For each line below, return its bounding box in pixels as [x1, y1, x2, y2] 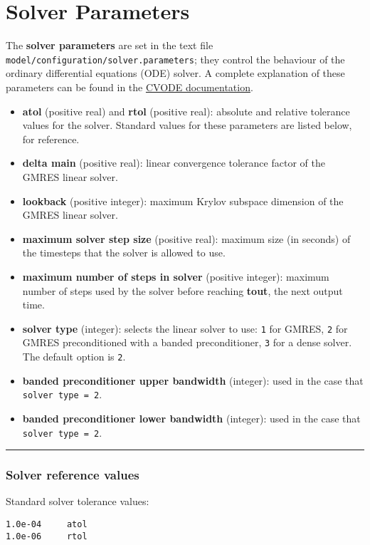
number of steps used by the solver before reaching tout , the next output [22, 283, 343, 298]
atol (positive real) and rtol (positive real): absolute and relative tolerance [22, 103, 350, 118]
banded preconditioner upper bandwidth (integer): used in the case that [22, 373, 364, 388]
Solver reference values [6, 466, 139, 484]
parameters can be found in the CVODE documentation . [6, 79, 253, 94]
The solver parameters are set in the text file [6, 38, 213, 53]
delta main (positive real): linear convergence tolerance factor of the [22, 155, 325, 170]
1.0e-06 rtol [6, 531, 88, 541]
